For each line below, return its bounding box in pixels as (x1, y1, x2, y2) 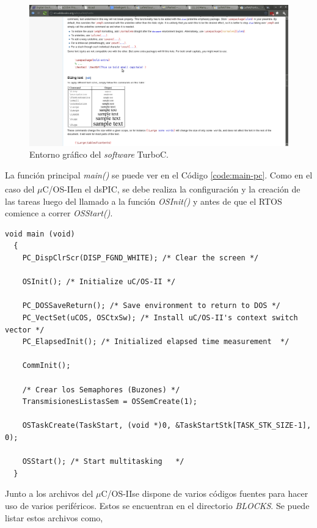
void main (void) (5, 229, 75, 238)
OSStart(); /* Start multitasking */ (22, 457, 184, 466)
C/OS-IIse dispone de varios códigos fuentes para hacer (101, 487, 308, 500)
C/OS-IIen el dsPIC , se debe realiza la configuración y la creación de (42, 183, 301, 196)
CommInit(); (22, 361, 71, 370)
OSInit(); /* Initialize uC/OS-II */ (22, 277, 176, 287)
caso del (5, 183, 35, 196)
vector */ (5, 325, 45, 334)
